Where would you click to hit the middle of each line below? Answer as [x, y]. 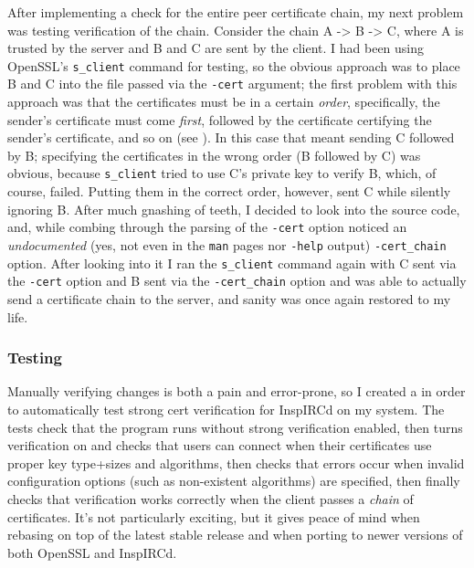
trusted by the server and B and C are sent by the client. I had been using [216, 48]
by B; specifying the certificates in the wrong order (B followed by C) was [214, 155]
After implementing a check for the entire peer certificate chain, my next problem [236, 12]
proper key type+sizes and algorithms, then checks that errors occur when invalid [236, 463]
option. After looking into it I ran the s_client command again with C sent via [232, 263]
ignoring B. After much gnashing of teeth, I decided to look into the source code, [234, 209]
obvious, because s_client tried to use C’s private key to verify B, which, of [222, 173]
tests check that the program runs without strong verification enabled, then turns [235, 427]
